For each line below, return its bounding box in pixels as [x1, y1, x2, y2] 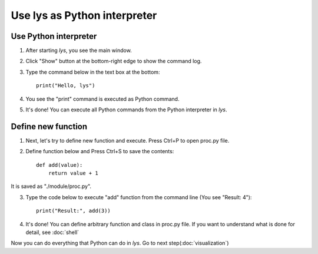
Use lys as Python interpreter [11, 9, 157, 22]
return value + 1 [48, 170, 98, 177]
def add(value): [36, 161, 83, 168]
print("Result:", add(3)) [36, 207, 111, 215]
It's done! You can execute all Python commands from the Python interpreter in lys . [25, 106, 227, 113]
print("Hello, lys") [36, 83, 95, 89]
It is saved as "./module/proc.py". [11, 183, 91, 190]
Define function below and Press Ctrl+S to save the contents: [25, 148, 174, 155]
